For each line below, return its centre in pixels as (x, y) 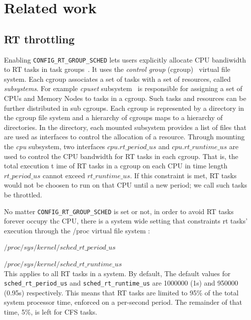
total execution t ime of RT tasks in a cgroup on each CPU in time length (116, 166)
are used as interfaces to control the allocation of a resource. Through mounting (124, 137)
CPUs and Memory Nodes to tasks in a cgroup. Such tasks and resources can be (125, 98)
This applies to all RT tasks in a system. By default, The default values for (117, 273)
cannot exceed (64, 175)
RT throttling (39, 39)
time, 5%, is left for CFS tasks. (51, 312)
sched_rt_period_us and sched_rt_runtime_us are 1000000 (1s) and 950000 (121, 283)
